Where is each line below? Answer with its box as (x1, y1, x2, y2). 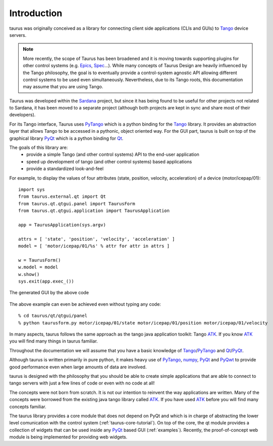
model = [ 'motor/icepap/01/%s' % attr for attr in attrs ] (18, 243, 170, 249)
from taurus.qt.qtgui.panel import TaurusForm (18, 201, 135, 206)
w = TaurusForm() (18, 257, 61, 263)
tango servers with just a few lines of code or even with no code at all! (9, 380, 155, 386)
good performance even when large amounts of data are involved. (9, 364, 147, 370)
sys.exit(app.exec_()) (18, 278, 75, 285)
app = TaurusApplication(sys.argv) (18, 222, 106, 228)
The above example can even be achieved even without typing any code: (9, 301, 161, 307)
